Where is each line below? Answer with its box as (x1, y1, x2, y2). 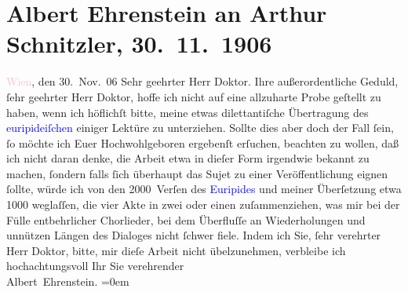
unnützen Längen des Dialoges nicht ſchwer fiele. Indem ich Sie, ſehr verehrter (6, 227, 381, 243)
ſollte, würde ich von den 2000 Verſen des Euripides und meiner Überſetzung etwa (6, 181, 402, 197)
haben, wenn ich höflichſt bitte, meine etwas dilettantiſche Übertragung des (6, 104, 369, 120)
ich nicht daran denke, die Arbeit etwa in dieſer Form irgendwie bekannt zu (6, 150, 370, 166)
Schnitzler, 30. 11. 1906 (6, 27, 272, 60)
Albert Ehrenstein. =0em (6, 273, 129, 290)
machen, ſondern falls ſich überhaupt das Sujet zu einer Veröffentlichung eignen (6, 165, 388, 181)
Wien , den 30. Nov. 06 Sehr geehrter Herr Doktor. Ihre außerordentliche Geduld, (6, 73, 399, 89)
